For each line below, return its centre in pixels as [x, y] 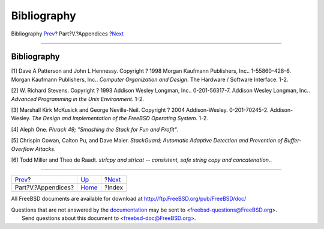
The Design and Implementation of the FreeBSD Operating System [114, 118]
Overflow [22, 149]
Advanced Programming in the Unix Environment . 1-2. [77, 99]
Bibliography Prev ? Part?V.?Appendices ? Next [67, 34]
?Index [113, 188]
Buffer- [293, 141]
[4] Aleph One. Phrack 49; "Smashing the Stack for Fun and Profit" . [95, 129]
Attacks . [46, 149]
